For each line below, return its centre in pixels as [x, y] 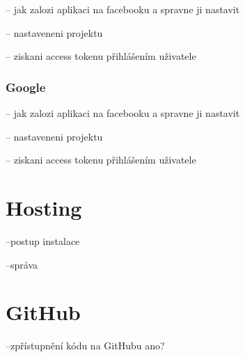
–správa [22, 264]
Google [26, 87]
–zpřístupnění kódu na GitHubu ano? [85, 346]
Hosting [44, 207]
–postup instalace [43, 240]
